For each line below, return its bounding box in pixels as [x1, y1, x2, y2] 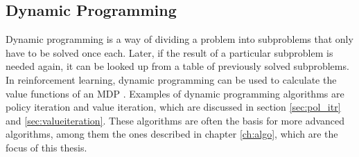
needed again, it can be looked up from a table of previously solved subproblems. [6, 59, 349, 73]
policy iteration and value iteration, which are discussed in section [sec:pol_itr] [6, 100, 341, 114]
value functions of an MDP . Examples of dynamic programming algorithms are [6, 86, 344, 100]
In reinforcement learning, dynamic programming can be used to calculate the [6, 72, 337, 86]
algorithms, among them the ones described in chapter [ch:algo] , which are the [6, 127, 338, 141]
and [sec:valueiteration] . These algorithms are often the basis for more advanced [6, 113, 345, 127]
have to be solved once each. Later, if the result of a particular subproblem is [6, 45, 333, 59]
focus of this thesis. [6, 140, 87, 154]
